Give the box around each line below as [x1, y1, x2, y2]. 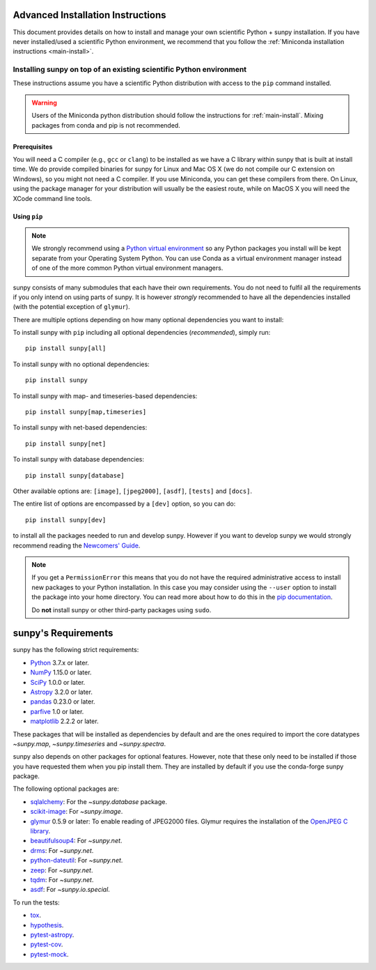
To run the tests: [13, 898, 60, 907]
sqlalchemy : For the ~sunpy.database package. [30, 797, 167, 805]
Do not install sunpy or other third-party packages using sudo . [31, 605, 212, 614]
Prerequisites [13, 142, 53, 151]
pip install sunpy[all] [25, 344, 107, 352]
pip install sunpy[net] [25, 439, 107, 448]
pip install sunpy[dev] [25, 516, 107, 524]
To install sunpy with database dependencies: [13, 455, 144, 464]
